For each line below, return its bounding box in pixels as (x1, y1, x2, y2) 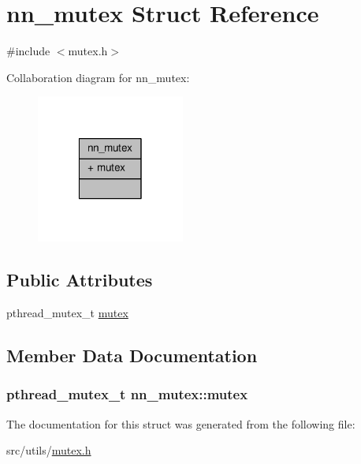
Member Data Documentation (6, 343, 258, 368)
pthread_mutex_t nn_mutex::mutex (6, 384, 248, 404)
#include (6, 43, 50, 59)
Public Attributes (6, 268, 153, 292)
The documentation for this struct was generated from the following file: (6, 415, 355, 432)
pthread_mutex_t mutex (6, 305, 128, 321)
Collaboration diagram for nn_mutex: (6, 69, 190, 85)
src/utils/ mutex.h (6, 442, 91, 458)
